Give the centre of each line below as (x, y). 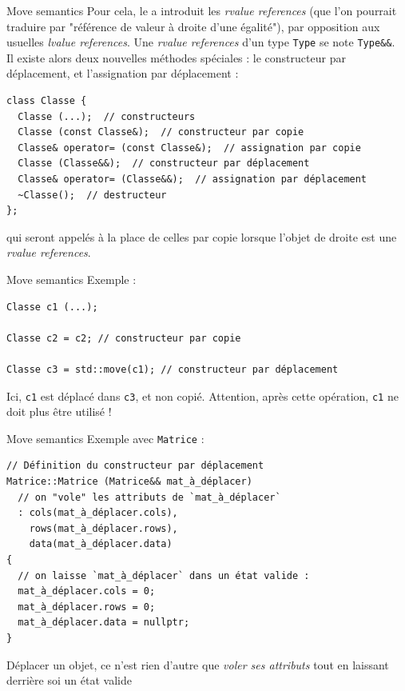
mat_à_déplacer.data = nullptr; (104, 623)
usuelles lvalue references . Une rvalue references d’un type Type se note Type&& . (201, 42)
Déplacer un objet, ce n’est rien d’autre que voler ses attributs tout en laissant (198, 664)
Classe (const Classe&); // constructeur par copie (161, 132)
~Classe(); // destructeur (92, 195)
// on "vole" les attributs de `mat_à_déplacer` (149, 497)
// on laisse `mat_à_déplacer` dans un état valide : (164, 575)
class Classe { (47, 101)
